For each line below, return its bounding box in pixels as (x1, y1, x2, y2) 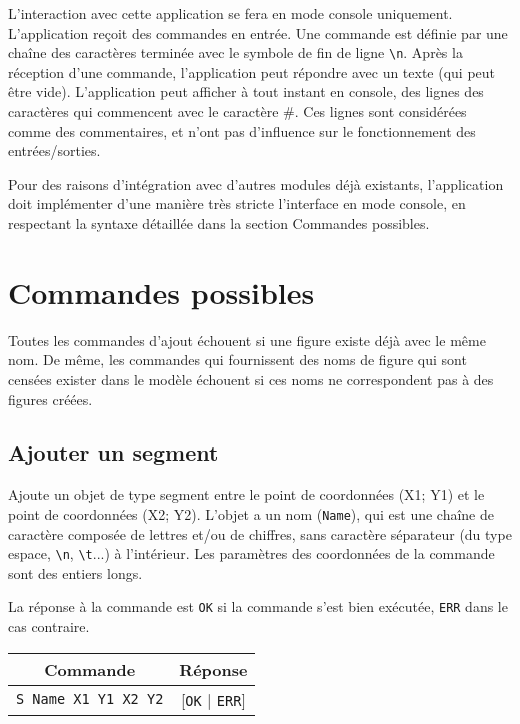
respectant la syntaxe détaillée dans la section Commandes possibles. (8, 213, 430, 233)
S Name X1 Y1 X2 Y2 (16, 691, 164, 708)
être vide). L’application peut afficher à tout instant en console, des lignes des (8, 81, 484, 102)
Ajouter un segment (8, 437, 219, 468)
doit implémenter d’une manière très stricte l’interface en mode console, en (8, 193, 466, 214)
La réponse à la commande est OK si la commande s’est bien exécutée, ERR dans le (8, 596, 508, 617)
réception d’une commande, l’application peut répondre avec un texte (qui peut (8, 61, 496, 82)
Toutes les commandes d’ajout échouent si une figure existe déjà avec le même (8, 329, 486, 350)
